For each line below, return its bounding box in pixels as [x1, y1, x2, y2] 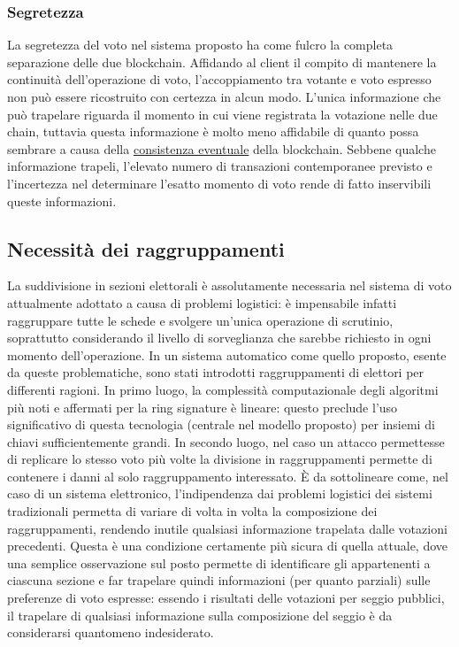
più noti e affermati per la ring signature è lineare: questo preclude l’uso [7, 397, 398, 416]
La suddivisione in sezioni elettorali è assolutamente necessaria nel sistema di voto [7, 276, 452, 295]
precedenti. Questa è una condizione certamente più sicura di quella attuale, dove [7, 536, 448, 555]
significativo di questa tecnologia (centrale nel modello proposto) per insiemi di [7, 415, 435, 434]
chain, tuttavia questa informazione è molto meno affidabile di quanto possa [7, 122, 419, 141]
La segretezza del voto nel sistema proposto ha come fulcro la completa [7, 35, 394, 54]
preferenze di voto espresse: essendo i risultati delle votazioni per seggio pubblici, [7, 589, 445, 607]
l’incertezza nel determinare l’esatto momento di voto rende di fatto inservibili [7, 173, 432, 192]
